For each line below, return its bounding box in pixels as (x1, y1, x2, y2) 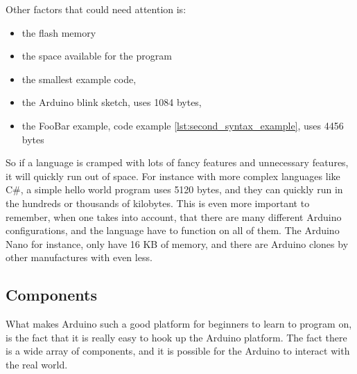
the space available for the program (21, 48, 172, 63)
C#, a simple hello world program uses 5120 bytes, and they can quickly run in (6, 182, 343, 197)
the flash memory (21, 25, 96, 39)
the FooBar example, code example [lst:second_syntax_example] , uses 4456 (21, 118, 344, 132)
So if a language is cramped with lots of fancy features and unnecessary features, (6, 155, 349, 170)
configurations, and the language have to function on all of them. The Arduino (6, 223, 340, 238)
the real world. (6, 357, 68, 371)
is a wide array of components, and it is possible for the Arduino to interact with (6, 344, 350, 358)
